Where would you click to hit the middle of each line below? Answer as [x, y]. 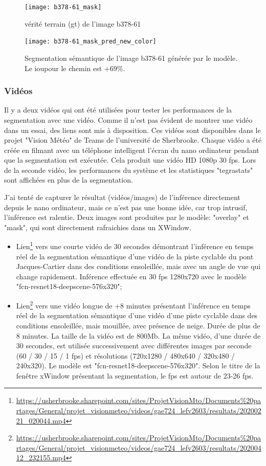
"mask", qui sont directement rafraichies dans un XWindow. [98, 227]
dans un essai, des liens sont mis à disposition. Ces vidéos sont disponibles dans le [132, 130]
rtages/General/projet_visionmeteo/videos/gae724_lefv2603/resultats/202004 [139, 447]
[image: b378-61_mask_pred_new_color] [91, 42]
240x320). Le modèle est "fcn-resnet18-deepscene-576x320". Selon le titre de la [138, 365]
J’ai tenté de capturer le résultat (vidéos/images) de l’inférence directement [122, 197]
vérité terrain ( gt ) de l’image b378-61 [83, 23]
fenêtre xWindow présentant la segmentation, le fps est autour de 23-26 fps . [135, 375]
